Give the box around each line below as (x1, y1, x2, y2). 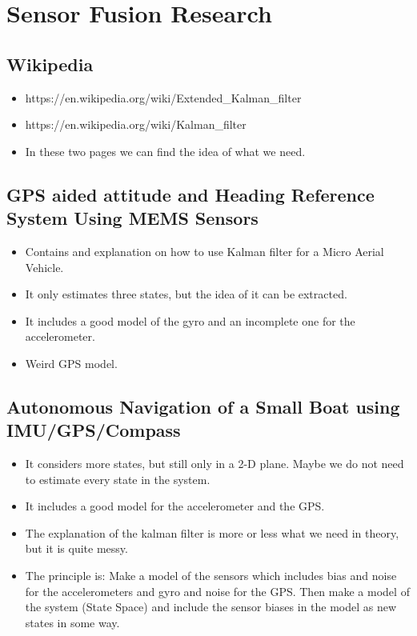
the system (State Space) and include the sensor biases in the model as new (25, 598, 397, 615)
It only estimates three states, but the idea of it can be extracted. (25, 286, 347, 302)
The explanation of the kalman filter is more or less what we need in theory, (25, 524, 399, 541)
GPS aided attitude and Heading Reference (6, 182, 375, 206)
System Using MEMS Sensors (6, 206, 259, 230)
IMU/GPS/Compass (6, 418, 181, 442)
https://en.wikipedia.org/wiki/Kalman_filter (25, 116, 247, 133)
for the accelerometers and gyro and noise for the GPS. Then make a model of (25, 582, 410, 599)
